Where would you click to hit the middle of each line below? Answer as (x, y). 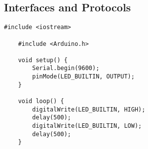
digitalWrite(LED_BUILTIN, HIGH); (89, 109)
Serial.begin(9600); (66, 68)
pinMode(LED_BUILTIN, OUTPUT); (83, 77)
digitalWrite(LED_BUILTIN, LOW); (87, 126)
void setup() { (43, 60)
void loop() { (41, 101)
